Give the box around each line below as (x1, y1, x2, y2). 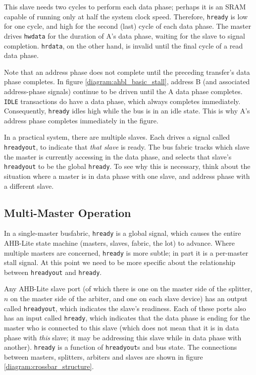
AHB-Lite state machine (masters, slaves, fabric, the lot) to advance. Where (4, 237, 235, 248)
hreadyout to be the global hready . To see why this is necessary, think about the (4, 161, 251, 171)
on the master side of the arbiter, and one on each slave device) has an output (10, 293, 248, 304)
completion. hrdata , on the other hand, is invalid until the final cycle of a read (4, 40, 243, 51)
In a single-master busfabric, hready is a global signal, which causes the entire (4, 228, 241, 238)
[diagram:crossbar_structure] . (4, 361, 94, 372)
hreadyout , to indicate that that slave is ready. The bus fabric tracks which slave (4, 142, 250, 152)
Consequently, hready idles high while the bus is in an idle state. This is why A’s (4, 106, 250, 116)
